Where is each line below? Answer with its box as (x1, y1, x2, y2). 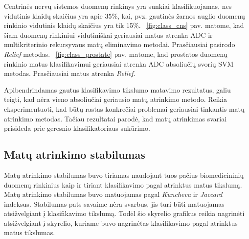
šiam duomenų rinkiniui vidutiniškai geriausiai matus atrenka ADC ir (4, 29, 213, 40)
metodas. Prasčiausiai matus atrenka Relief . (4, 68, 136, 78)
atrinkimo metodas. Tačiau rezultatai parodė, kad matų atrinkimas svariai (4, 113, 227, 123)
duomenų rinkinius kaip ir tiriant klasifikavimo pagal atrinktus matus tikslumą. (4, 179, 242, 190)
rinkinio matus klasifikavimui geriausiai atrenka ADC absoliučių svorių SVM (4, 58, 234, 69)
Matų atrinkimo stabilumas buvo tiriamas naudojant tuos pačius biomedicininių (4, 169, 244, 180)
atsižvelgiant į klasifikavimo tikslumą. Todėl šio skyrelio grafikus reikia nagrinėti (4, 208, 245, 218)
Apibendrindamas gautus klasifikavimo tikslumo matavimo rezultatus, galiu (4, 84, 231, 95)
